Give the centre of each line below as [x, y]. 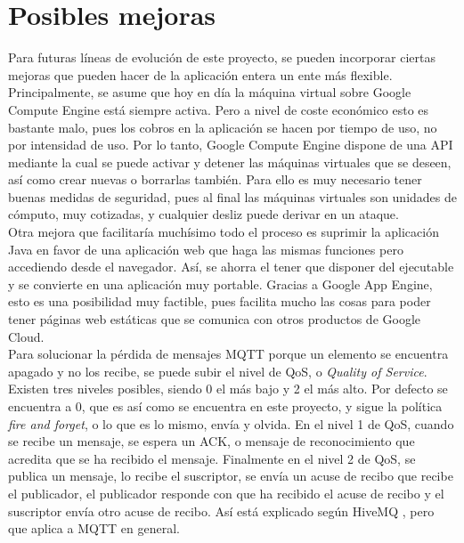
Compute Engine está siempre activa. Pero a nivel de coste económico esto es [219, 109]
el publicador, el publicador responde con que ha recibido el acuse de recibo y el [226, 493]
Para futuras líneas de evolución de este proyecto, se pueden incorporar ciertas [222, 57]
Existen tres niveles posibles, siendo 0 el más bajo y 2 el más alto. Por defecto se [228, 389]
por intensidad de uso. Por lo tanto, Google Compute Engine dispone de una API [231, 145]
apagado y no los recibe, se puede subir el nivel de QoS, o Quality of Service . [218, 371]
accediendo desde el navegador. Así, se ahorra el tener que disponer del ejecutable [231, 267]
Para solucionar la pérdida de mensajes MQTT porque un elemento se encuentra [228, 354]
